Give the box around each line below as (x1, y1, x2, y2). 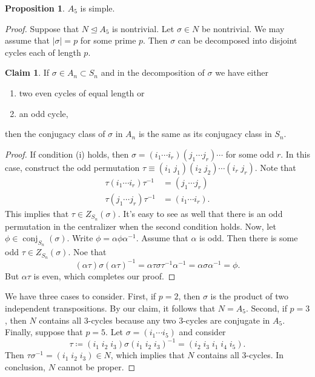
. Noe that (68, 245, 107, 258)
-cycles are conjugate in (183, 313, 270, 326)
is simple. (80, 2, 115, 14)
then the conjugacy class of (5, 127, 105, 140)
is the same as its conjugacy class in (138, 127, 272, 140)
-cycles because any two (88, 313, 176, 326)
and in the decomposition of (101, 66, 205, 79)
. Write (67, 232, 93, 244)
